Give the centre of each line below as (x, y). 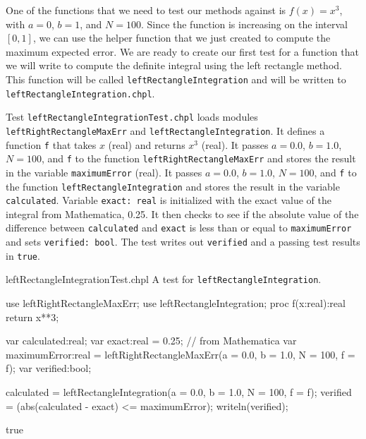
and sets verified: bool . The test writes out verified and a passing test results (183, 242)
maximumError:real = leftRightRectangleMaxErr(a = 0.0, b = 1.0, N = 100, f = (181, 354)
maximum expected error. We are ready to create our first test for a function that (182, 51)
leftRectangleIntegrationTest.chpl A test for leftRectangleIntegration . (164, 279)
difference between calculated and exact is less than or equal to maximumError (179, 228)
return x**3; (32, 317)
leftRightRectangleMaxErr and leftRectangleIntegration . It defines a (165, 130)
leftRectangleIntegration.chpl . (80, 93)
